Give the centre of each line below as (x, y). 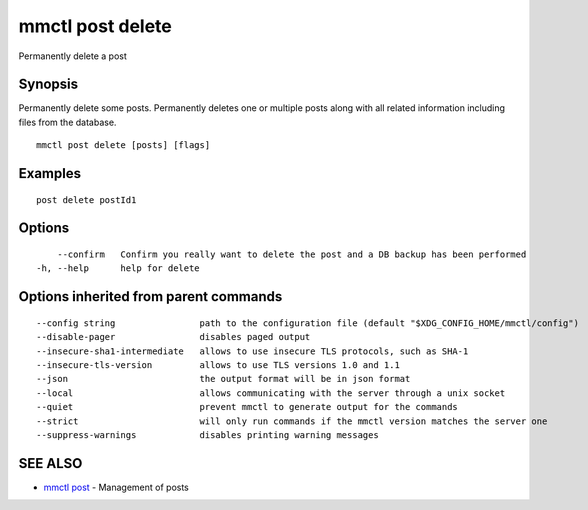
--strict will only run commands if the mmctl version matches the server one (292, 421)
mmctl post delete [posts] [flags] (123, 145)
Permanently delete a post (72, 56)
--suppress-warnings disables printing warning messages (207, 434)
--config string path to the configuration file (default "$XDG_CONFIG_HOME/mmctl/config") (308, 323)
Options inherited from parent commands (150, 296)
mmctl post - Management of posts (116, 487)
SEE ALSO (50, 463)
